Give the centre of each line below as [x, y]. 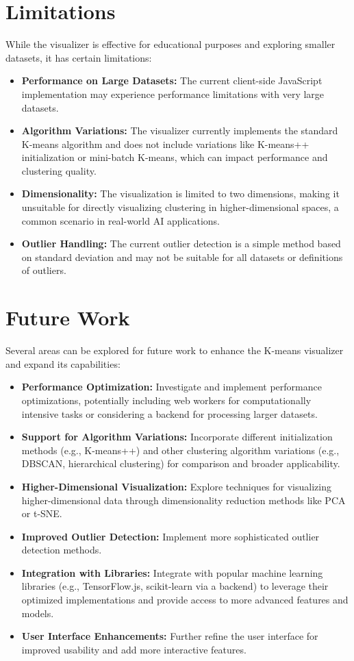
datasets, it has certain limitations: [79, 57]
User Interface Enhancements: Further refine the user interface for [170, 636]
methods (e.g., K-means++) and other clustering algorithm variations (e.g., [180, 450]
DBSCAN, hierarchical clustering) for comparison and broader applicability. [181, 463]
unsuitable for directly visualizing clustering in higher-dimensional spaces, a [180, 207]
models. [38, 613]
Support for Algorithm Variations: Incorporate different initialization [177, 437]
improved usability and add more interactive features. [134, 649]
